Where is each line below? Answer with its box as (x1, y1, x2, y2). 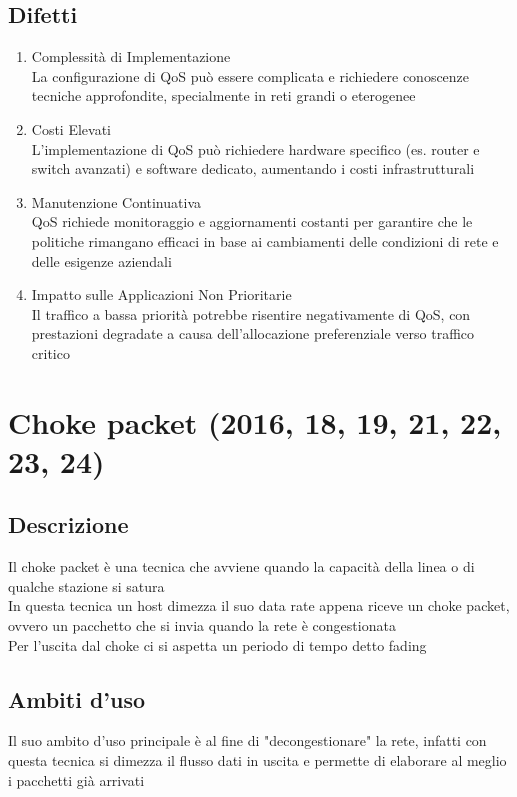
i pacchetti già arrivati (8, 769, 145, 790)
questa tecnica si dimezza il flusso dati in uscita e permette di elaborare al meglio (8, 750, 507, 771)
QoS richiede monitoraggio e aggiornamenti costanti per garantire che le (31, 211, 473, 232)
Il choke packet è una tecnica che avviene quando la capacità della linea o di (8, 556, 475, 577)
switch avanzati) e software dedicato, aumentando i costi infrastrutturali (31, 158, 475, 179)
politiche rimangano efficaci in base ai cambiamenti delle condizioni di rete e (31, 230, 499, 251)
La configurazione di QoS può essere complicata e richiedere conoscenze (31, 65, 470, 86)
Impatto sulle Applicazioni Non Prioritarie (31, 284, 292, 305)
